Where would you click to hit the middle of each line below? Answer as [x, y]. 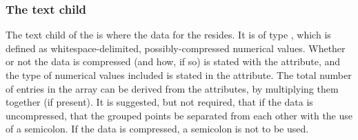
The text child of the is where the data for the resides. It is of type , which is [168, 35]
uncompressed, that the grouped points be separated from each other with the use [179, 115]
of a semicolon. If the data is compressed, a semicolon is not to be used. [157, 129]
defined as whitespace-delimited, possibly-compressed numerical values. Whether [176, 48]
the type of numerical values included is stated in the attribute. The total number [179, 75]
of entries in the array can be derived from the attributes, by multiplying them [172, 88]
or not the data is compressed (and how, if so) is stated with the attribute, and [173, 61]
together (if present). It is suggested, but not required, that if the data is [159, 102]
